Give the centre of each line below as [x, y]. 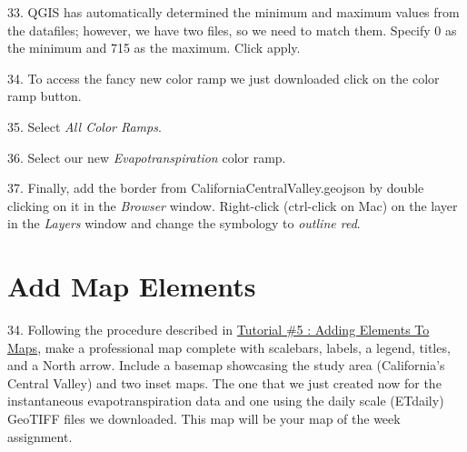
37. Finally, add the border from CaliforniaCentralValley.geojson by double [216, 188]
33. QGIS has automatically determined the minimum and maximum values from [233, 12]
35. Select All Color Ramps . [84, 126]
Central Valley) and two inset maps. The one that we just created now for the [224, 382]
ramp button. [45, 96]
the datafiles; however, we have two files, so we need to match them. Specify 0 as [232, 30]
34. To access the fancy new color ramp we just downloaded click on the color [224, 78]
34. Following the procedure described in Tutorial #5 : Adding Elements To [219, 330]
